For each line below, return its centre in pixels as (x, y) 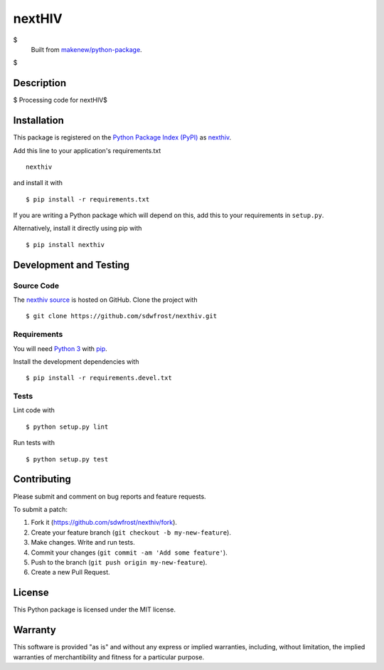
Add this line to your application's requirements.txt (87, 150)
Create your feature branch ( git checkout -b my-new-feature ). (131, 532)
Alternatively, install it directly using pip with (78, 229)
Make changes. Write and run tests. (83, 543)
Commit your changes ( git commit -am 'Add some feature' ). (129, 553)
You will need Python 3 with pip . (60, 348)
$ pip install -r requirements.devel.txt (99, 378)
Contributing (42, 480)
